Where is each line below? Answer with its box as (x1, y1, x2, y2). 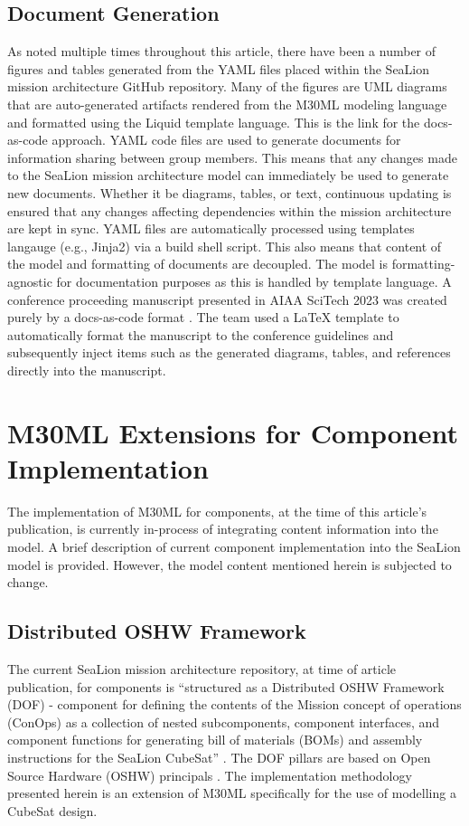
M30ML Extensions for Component (7, 413, 459, 451)
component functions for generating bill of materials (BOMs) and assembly (7, 730, 423, 749)
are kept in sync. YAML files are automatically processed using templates (7, 219, 415, 238)
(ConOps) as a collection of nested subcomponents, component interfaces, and (7, 712, 440, 731)
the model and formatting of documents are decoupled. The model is (7, 254, 389, 273)
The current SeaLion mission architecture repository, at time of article (7, 659, 397, 678)
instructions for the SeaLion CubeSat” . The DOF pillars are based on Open (7, 747, 431, 766)
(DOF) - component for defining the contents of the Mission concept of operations (7, 695, 462, 714)
